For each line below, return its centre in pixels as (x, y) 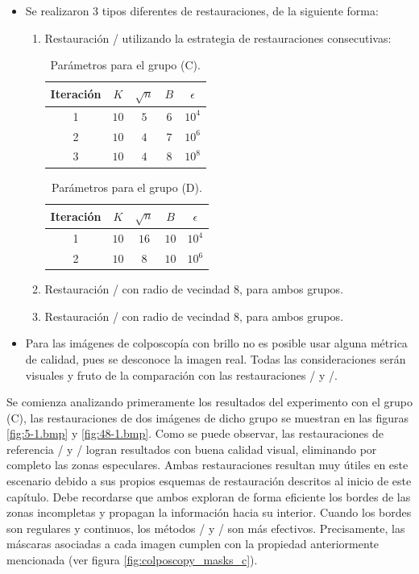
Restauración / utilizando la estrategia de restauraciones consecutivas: (218, 37)
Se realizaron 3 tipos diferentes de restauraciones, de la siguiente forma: (202, 10)
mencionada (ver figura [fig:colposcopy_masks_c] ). (132, 560)
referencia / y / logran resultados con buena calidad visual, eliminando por (192, 449)
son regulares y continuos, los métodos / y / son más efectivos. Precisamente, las (206, 528)
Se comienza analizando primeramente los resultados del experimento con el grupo (210, 402)
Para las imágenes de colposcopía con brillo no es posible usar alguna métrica (216, 343)
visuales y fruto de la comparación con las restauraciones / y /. (181, 374)
